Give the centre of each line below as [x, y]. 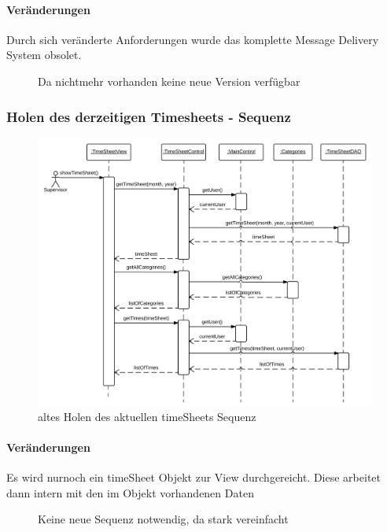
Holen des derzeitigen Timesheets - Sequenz [149, 116]
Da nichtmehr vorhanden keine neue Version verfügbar [169, 81]
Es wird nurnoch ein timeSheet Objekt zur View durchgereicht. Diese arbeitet [193, 477]
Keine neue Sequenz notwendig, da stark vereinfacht [163, 519]
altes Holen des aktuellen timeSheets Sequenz [147, 416]
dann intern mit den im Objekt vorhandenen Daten [130, 492]
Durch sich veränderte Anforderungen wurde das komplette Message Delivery [193, 39]
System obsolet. [44, 55]
